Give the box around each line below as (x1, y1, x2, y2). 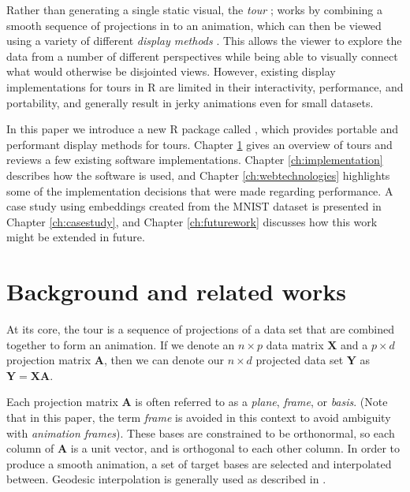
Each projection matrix (6, 393, 118, 410)
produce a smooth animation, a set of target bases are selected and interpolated (6, 455, 392, 471)
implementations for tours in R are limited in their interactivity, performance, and (6, 78, 404, 95)
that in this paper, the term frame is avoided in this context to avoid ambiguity (6, 409, 391, 425)
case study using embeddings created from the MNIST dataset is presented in (6, 198, 382, 214)
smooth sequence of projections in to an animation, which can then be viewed (6, 17, 382, 33)
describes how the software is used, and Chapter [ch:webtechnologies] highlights (6, 166, 390, 183)
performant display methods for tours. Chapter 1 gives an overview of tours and (6, 136, 393, 152)
